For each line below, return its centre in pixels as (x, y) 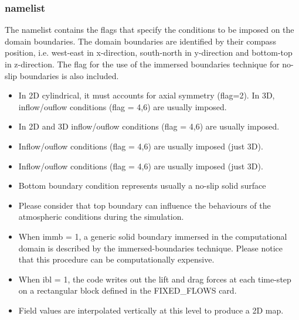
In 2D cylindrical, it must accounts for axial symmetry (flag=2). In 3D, (147, 95)
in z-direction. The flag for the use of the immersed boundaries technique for (142, 64)
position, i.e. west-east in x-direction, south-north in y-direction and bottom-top (149, 52)
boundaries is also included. (69, 75)
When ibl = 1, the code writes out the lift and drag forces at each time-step (155, 279)
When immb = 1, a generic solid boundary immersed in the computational (153, 236)
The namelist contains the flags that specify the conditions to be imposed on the (149, 30)
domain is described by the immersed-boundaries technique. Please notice (151, 248)
